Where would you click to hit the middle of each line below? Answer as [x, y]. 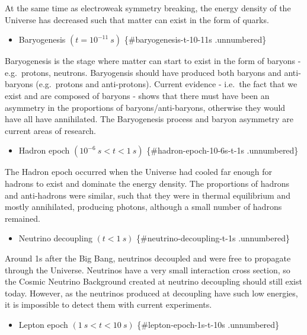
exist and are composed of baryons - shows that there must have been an [137, 95]
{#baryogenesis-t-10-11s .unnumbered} [195, 39]
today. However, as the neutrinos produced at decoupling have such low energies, [151, 293]
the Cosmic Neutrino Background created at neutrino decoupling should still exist [153, 281]
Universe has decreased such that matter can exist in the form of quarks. [137, 19]
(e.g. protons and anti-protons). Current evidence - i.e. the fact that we [167, 84]
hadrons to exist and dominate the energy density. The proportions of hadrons [147, 183]
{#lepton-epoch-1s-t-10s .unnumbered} [208, 324]
